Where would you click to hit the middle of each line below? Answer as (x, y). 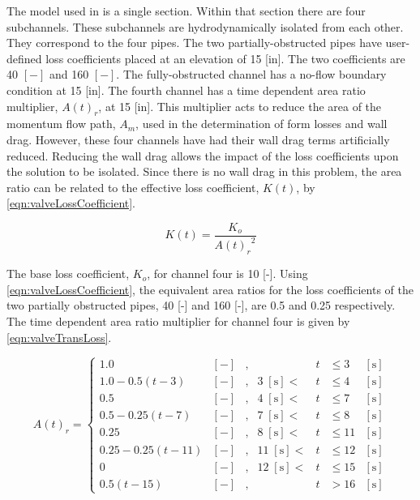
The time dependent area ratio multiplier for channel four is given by (178, 321)
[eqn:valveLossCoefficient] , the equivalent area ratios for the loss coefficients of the (210, 289)
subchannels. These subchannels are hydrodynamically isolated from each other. (205, 26)
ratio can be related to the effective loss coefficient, (133, 187)
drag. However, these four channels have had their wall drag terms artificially (198, 139)
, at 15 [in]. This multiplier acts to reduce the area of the (240, 106)
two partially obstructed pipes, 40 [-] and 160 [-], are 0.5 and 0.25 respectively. (201, 305)
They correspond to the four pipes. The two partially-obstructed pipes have (194, 43)
